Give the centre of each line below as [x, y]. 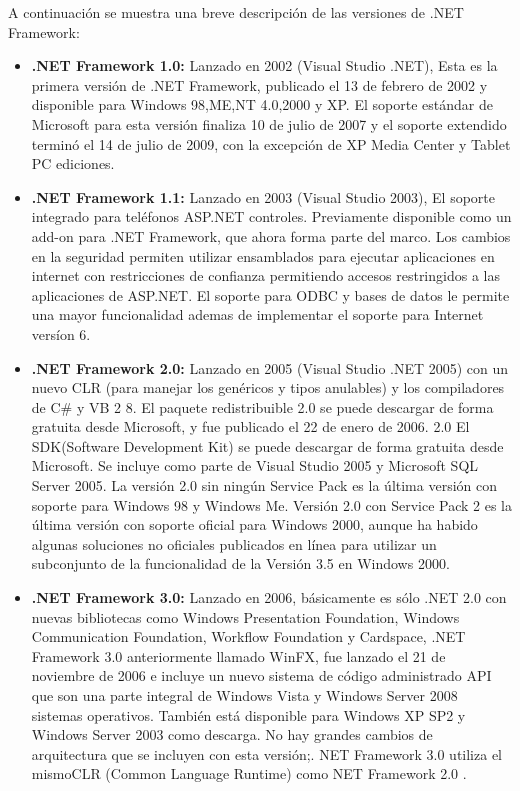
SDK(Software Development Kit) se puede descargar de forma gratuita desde [267, 445]
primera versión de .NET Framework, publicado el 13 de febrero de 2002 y [259, 84]
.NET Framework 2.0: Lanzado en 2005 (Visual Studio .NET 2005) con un [270, 367]
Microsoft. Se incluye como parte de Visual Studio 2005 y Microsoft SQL [255, 465]
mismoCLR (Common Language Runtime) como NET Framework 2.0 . [249, 773]
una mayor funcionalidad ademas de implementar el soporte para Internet [257, 314]
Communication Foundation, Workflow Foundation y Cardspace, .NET [248, 636]
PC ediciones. [73, 163]
